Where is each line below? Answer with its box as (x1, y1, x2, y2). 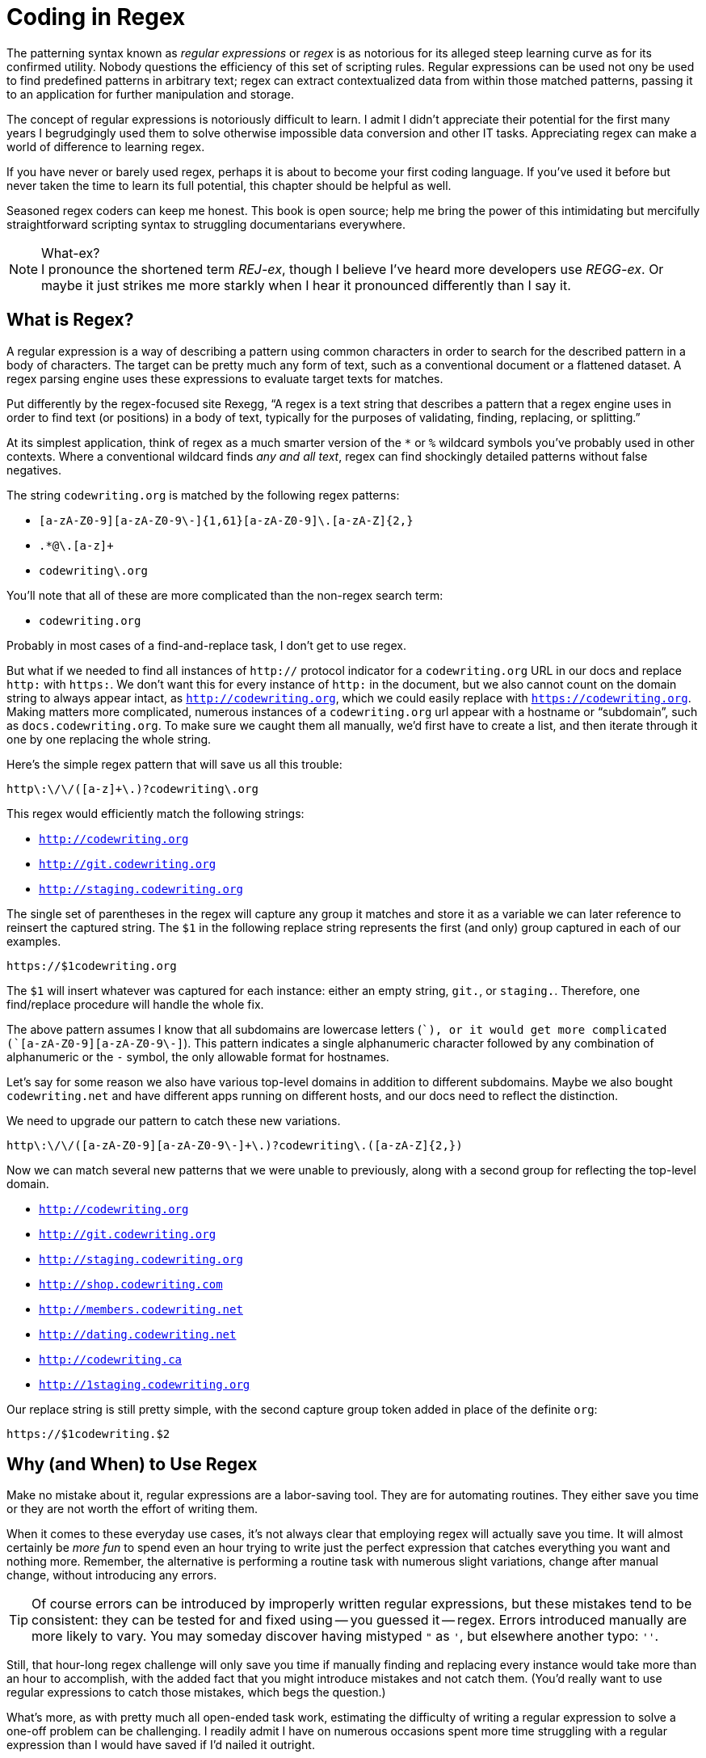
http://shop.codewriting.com (39, 1277, 223, 1291)
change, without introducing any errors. (6, 1568, 217, 1583)
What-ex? (41, 244, 100, 261)
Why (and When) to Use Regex (6, 1454, 258, 1475)
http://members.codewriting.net (39, 1302, 243, 1316)
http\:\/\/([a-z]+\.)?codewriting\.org (6, 782, 258, 795)
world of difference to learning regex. (6, 139, 205, 154)
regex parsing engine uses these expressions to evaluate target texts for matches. (6, 371, 443, 386)
